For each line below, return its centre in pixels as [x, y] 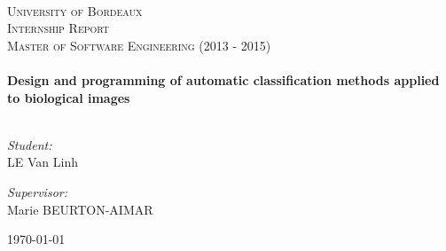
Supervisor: [37, 191]
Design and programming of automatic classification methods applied [223, 79]
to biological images [69, 97]
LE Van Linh [43, 162]
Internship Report [59, 28]
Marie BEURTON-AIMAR [80, 209]
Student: [30, 144]
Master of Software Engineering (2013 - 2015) [139, 45]
